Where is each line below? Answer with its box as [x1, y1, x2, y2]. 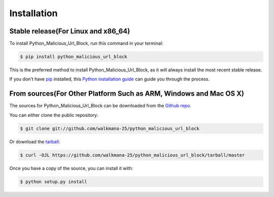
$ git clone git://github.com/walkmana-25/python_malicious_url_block [20, 126, 200, 131]
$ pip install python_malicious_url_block [20, 54, 127, 60]
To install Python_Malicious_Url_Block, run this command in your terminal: [9, 41, 163, 47]
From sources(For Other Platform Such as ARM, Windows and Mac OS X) [9, 89, 245, 98]
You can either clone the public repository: [9, 112, 98, 118]
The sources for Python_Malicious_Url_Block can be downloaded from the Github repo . [9, 103, 191, 109]
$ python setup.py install [20, 179, 87, 184]
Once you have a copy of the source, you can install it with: [9, 165, 133, 171]
